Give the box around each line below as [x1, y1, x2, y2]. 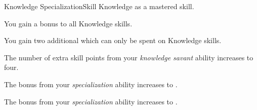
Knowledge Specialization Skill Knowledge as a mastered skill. [4, 1, 194, 11]
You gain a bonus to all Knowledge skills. [4, 18, 133, 28]
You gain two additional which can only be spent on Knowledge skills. [4, 35, 222, 46]
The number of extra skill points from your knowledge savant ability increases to [4, 52, 253, 62]
